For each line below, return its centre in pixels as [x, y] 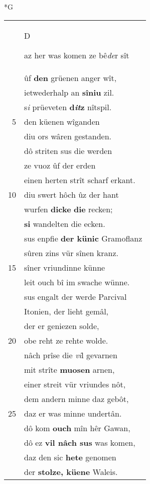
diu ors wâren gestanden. [68, 136]
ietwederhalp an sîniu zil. [69, 92]
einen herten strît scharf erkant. [80, 180]
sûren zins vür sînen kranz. [71, 253]
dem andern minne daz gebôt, [77, 398]
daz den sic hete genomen [70, 457]
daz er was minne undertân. [73, 413]
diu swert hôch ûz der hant [71, 194]
